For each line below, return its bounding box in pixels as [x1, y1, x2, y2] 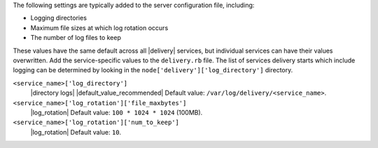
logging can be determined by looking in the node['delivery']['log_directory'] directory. [13, 66, 293, 74]
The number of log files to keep [30, 34, 122, 42]
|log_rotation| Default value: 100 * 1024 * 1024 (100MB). [30, 108, 203, 116]
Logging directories [30, 14, 87, 22]
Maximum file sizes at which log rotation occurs [30, 23, 169, 32]
